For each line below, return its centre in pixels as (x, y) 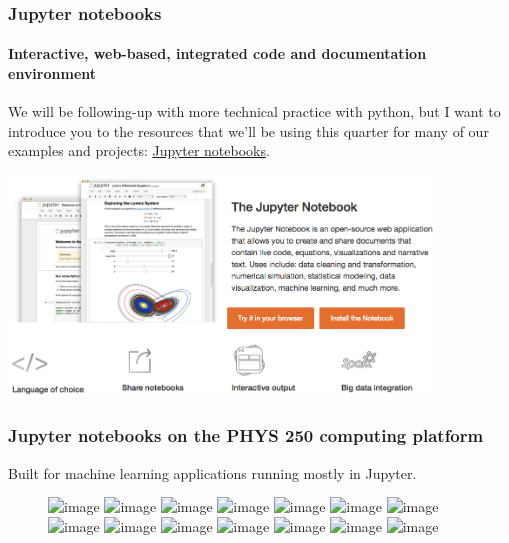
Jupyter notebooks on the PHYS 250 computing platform (246, 435)
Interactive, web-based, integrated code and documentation (217, 53)
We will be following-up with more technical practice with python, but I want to (254, 111)
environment (52, 73)
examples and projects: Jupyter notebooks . (139, 150)
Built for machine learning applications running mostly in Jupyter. (212, 472)
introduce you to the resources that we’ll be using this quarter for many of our (248, 130)
